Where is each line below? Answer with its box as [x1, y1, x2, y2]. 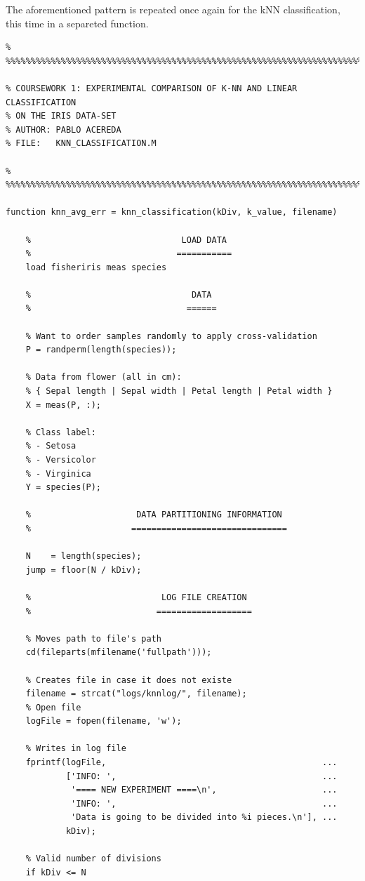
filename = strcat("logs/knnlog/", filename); [25, 689, 247, 699]
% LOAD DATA [25, 234, 227, 245]
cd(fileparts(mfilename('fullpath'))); [25, 647, 212, 658]
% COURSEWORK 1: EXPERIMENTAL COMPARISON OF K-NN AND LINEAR [6, 83, 298, 93]
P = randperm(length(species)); [25, 345, 177, 355]
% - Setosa [25, 441, 77, 451]
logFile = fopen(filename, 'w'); [25, 716, 182, 727]
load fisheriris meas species [25, 262, 167, 272]
